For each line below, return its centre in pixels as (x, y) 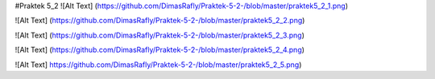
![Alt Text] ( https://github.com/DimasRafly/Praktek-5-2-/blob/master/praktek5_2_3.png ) (160, 35)
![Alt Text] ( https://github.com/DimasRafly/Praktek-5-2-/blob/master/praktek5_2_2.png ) (160, 21)
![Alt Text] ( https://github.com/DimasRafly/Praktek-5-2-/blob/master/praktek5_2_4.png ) (160, 50)
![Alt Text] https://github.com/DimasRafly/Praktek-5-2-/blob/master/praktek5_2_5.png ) (158, 65)
